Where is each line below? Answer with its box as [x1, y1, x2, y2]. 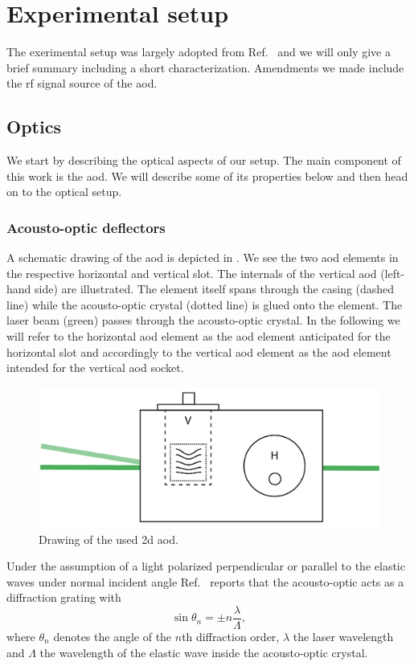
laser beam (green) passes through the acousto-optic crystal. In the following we [6, 312, 400, 329]
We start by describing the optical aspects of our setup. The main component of [6, 152, 401, 169]
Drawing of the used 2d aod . [39, 530, 178, 547]
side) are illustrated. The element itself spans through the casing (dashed [35, 280, 395, 297]
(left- [380, 264, 405, 281]
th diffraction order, [182, 628, 280, 645]
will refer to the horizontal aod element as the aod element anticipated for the [6, 328, 391, 345]
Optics [6, 114, 61, 139]
